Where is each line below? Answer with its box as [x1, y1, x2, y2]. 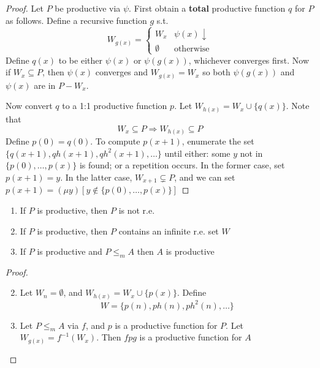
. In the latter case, [60, 170, 132, 183]
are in [34, 78, 56, 91]
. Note [286, 99, 310, 112]
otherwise [173, 45, 210, 54]
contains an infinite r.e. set [118, 224, 219, 237]
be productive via [55, 2, 121, 14]
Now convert [6, 99, 53, 112]
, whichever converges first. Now [188, 53, 310, 66]
